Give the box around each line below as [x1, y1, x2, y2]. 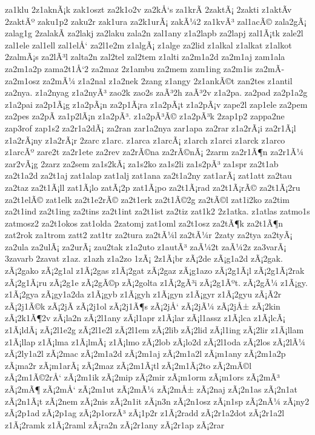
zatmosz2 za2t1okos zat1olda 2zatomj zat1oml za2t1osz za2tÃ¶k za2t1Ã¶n [5, 216, 283, 229]
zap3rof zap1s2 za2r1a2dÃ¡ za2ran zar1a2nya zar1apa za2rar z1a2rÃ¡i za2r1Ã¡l [5, 121, 296, 134]
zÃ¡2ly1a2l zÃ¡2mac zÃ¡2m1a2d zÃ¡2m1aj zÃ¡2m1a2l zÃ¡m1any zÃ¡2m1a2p [5, 347, 286, 360]
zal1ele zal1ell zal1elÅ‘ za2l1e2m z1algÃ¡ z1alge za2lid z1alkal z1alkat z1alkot [5, 38, 292, 51]
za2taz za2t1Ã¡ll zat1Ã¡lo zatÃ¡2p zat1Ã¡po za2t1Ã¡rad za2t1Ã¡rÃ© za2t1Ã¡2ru [5, 181, 300, 193]
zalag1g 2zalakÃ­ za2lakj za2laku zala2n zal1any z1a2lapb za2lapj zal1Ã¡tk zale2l [5, 27, 303, 39]
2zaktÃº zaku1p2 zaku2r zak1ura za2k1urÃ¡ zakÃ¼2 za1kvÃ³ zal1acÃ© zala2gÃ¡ [5, 15, 307, 27]
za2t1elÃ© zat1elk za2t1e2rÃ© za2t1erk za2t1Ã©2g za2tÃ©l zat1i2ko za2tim [5, 193, 290, 205]
